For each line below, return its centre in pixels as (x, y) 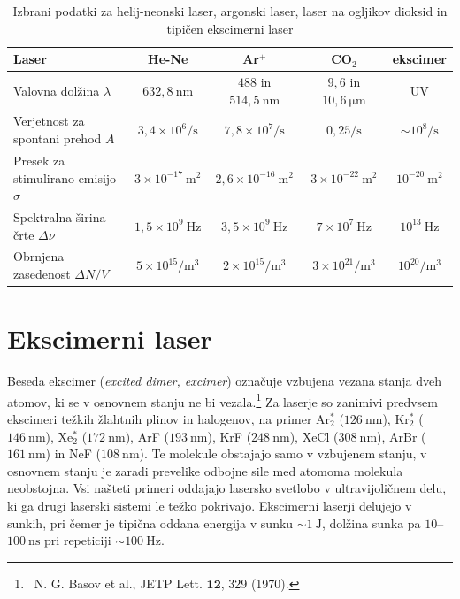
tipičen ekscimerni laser (230, 28)
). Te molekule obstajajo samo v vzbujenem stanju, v (283, 453)
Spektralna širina (60, 216)
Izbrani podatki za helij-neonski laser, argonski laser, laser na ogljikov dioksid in (230, 11)
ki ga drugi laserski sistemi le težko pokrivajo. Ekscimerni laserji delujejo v (210, 505)
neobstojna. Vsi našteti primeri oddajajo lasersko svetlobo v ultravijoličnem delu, (227, 488)
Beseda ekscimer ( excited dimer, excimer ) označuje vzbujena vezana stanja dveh (225, 381)
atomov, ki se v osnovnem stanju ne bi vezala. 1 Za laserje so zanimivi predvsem (222, 400)
